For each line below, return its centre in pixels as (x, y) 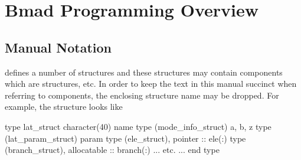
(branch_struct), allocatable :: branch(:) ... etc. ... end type (112, 150)
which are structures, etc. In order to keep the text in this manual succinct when (151, 84)
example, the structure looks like (64, 107)
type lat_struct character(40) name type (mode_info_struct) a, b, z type (138, 126)
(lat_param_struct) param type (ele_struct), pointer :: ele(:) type (125, 138)
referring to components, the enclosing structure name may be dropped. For (142, 95)
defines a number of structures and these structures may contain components (144, 72)
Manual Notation (58, 47)
